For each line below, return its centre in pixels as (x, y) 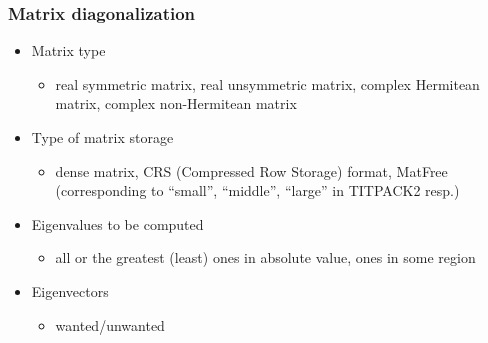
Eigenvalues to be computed (117, 223)
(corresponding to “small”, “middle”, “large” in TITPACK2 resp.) (257, 190)
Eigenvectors (70, 290)
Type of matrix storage (102, 137)
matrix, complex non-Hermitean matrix (176, 103)
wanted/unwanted (110, 324)
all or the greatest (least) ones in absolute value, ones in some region (265, 257)
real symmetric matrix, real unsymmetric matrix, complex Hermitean (267, 83)
